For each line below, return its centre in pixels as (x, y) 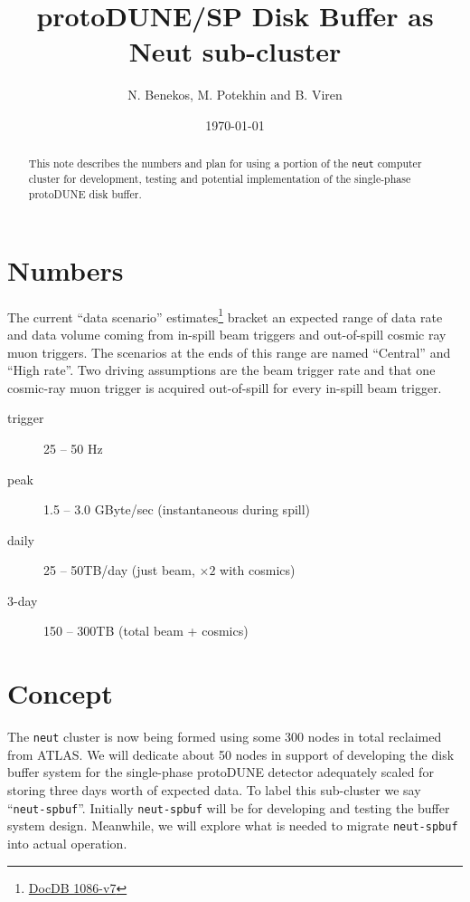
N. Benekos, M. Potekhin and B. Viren (235, 95)
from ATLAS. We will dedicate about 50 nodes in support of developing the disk (231, 754)
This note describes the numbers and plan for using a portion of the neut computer (225, 163)
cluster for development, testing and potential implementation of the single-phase (220, 179)
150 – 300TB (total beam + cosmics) (146, 631)
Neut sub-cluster (235, 51)
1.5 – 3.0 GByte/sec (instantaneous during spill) (177, 509)
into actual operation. (67, 843)
